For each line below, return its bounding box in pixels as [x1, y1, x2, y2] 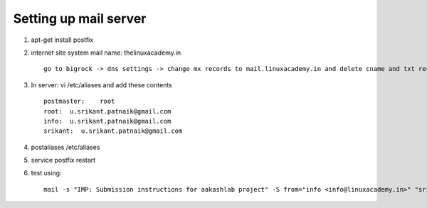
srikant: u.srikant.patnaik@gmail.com [43, 127, 183, 135]
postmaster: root [43, 97, 115, 106]
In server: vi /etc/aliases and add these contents [31, 80, 172, 89]
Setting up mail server [13, 11, 147, 26]
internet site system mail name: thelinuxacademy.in [31, 48, 181, 57]
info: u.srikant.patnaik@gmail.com [43, 117, 172, 125]
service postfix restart [31, 156, 96, 165]
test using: [31, 169, 62, 177]
